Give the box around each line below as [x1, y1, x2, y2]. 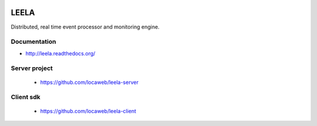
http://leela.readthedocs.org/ [25, 50, 96, 57]
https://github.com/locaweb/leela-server [40, 79, 139, 86]
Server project [11, 64, 53, 72]
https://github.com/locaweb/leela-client [40, 107, 136, 114]
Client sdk [11, 93, 41, 101]
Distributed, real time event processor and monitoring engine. [11, 23, 160, 30]
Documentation [11, 38, 56, 46]
